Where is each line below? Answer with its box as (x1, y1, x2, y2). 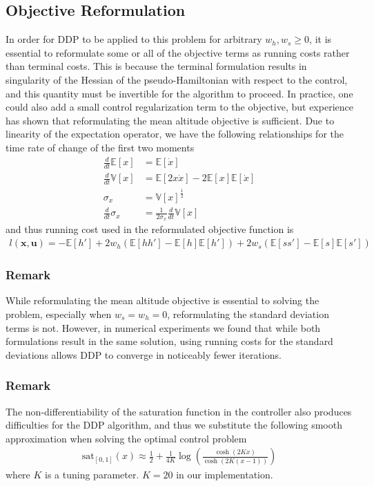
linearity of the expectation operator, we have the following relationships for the (6, 127, 344, 141)
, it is (309, 32, 332, 46)
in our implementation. (176, 467, 273, 482)
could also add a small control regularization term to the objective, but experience (6, 100, 353, 114)
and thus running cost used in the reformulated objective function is (6, 222, 294, 236)
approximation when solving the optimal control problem (6, 431, 247, 445)
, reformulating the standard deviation (167, 306, 329, 321)
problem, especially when (6, 306, 112, 321)
